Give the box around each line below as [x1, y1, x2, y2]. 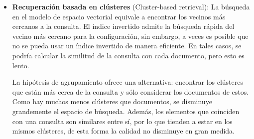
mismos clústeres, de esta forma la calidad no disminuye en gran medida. [12, 126, 235, 136]
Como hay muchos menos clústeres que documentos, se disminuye [12, 96, 212, 107]
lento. [12, 60, 29, 70]
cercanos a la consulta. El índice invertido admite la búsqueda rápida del [12, 21, 235, 31]
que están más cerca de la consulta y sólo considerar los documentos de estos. [12, 86, 249, 97]
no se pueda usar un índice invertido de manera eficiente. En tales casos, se [12, 40, 242, 51]
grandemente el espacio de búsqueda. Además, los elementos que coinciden [12, 106, 240, 116]
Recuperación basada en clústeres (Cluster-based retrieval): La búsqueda [12, 1, 250, 11]
